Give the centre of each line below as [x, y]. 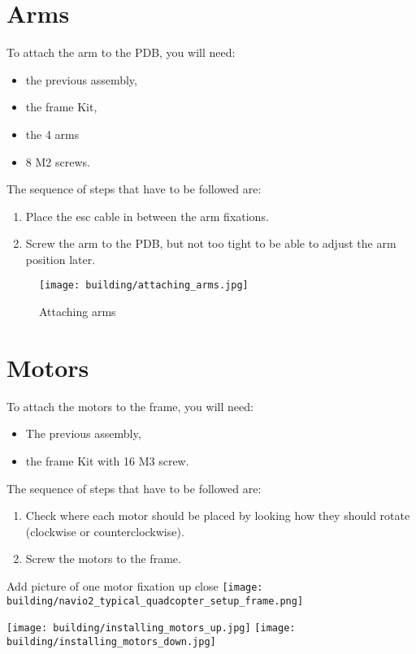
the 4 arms [52, 134]
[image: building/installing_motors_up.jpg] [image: [151, 628]
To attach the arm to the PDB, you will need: [121, 52]
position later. [61, 259]
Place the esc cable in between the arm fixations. [147, 216]
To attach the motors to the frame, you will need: [130, 406]
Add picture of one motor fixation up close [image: [135, 586]
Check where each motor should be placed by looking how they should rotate [218, 515]
